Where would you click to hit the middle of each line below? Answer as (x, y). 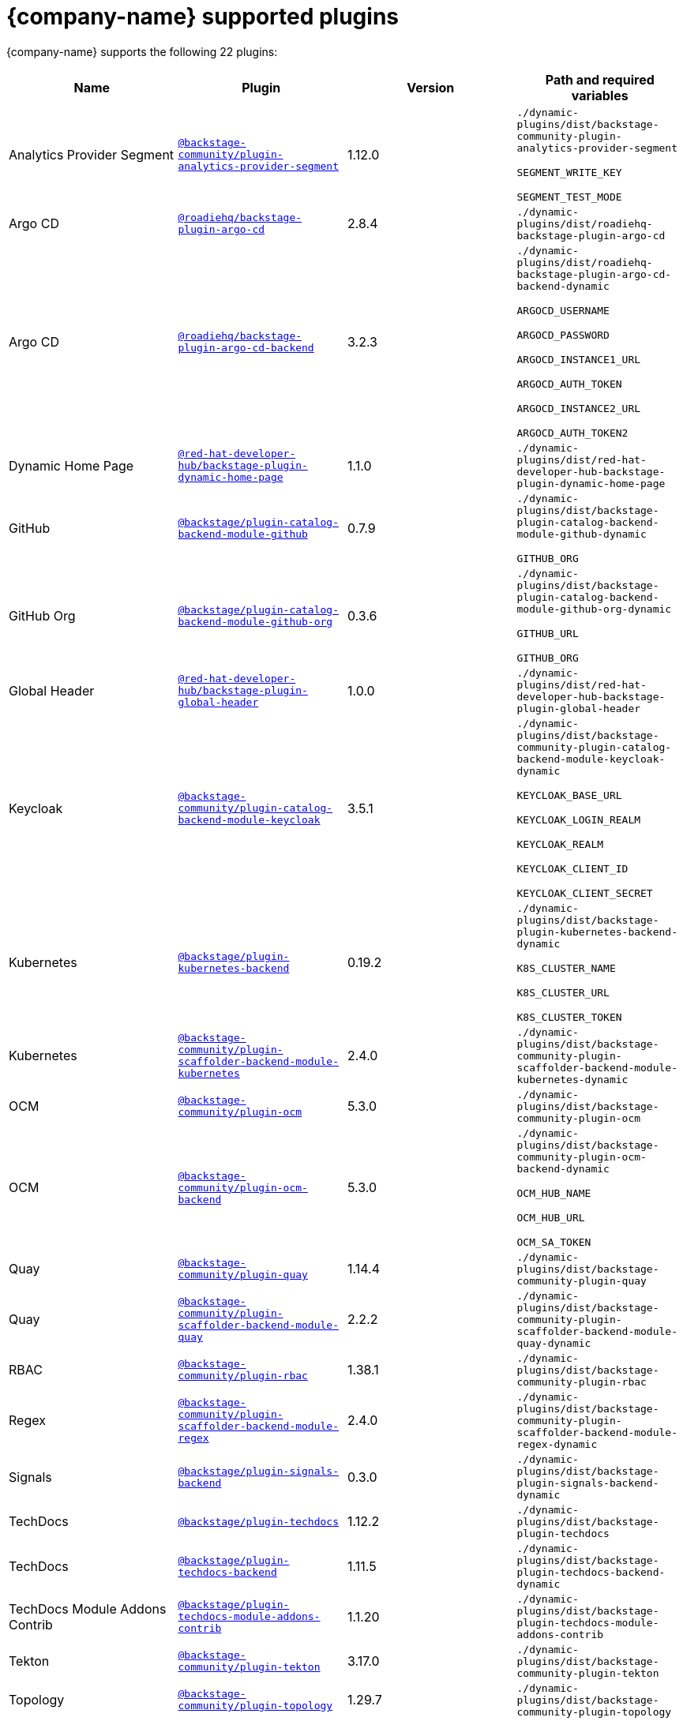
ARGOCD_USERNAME (563, 310)
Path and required (600, 79)
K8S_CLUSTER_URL (563, 992)
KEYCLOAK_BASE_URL (569, 795)
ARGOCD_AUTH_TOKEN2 (572, 433)
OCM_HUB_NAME (554, 1193)
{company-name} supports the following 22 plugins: (142, 51)
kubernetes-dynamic (572, 1079)
